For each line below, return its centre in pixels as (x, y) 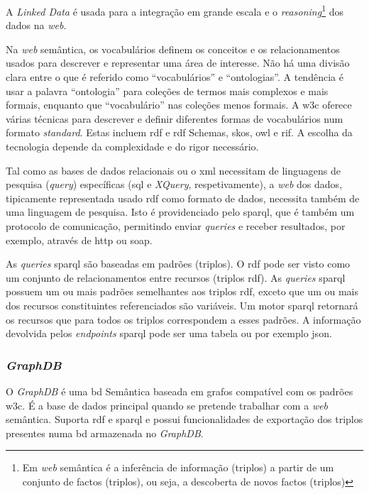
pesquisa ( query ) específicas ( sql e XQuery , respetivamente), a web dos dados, (174, 184)
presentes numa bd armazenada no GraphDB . (105, 433)
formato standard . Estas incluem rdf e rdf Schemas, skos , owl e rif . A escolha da (179, 132)
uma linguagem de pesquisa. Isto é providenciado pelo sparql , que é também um (180, 212)
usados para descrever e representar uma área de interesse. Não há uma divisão (178, 63)
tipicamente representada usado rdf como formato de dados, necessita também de (183, 198)
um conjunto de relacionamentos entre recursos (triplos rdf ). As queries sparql (176, 277)
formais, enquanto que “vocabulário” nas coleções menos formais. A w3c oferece (179, 105)
